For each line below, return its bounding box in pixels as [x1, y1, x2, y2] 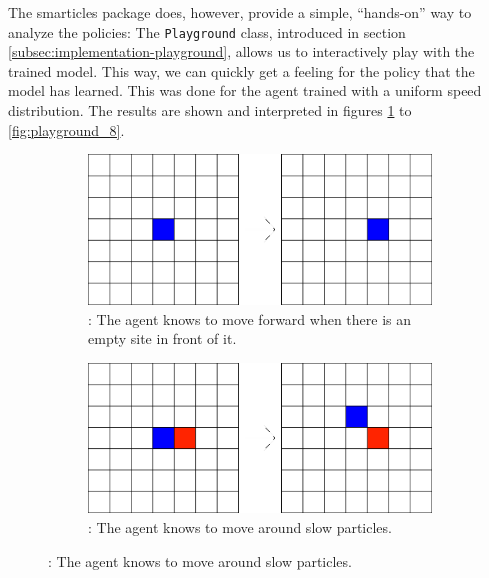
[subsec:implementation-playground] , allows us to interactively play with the [8, 41, 475, 62]
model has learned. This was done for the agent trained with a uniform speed [8, 80, 482, 101]
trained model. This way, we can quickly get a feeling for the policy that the [8, 60, 475, 81]
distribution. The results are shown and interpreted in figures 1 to [8, 100, 412, 121]
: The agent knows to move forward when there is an [88, 308, 412, 329]
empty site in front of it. [88, 328, 237, 349]
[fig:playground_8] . [8, 119, 125, 140]
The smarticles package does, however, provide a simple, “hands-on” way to [8, 2, 472, 22]
